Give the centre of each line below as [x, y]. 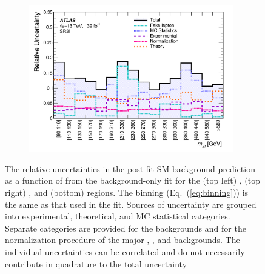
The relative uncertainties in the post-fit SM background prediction [130, 168]
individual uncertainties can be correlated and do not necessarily [125, 251]
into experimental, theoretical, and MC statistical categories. [118, 216]
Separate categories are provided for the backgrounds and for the [126, 228]
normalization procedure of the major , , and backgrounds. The [122, 240]
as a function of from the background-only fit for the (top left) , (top [133, 180]
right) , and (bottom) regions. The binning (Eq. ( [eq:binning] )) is [127, 192]
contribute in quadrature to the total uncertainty [96, 263]
